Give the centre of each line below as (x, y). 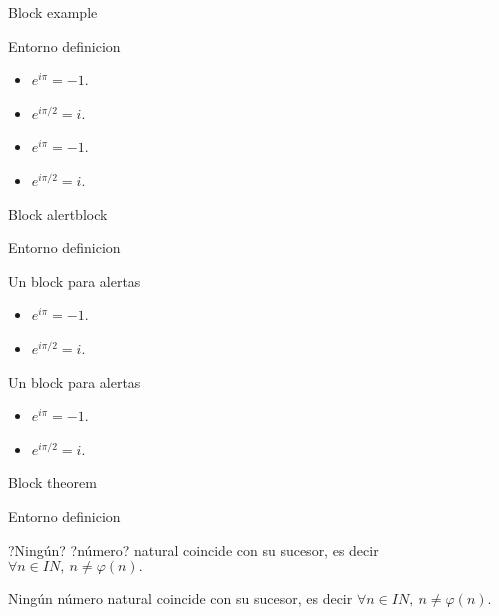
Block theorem (52, 482)
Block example (53, 12)
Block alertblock (58, 213)
